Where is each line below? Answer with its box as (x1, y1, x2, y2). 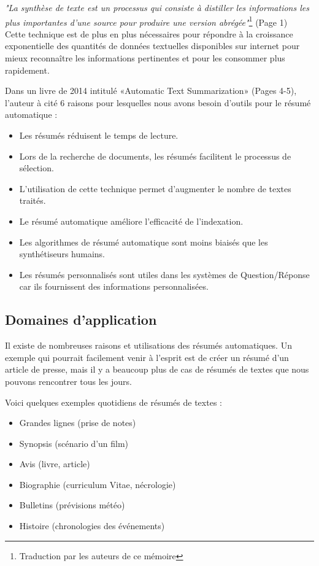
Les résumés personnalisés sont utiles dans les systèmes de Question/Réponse (19, 268, 310, 281)
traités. (19, 194, 46, 207)
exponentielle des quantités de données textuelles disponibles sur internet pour (5, 39, 300, 52)
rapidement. (5, 63, 50, 76)
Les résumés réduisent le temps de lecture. (19, 129, 179, 141)
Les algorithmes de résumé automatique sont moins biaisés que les (19, 235, 268, 248)
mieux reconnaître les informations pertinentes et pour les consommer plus (5, 52, 285, 64)
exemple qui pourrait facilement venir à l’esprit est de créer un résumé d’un (5, 351, 289, 363)
